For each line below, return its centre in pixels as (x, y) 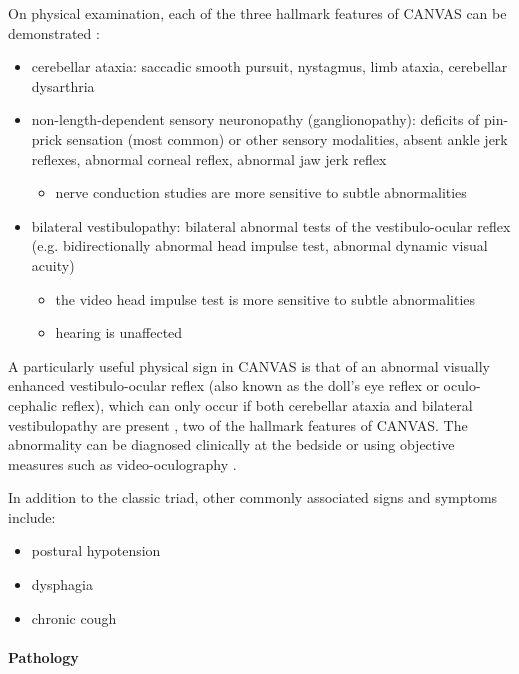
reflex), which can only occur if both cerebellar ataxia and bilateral (267, 404)
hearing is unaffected (119, 332)
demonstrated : (54, 32)
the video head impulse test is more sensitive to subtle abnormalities (265, 298)
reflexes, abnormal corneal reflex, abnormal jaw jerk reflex (209, 158)
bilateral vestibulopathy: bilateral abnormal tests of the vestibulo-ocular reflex (271, 225)
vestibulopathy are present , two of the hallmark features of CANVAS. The (238, 424)
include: (32, 516)
